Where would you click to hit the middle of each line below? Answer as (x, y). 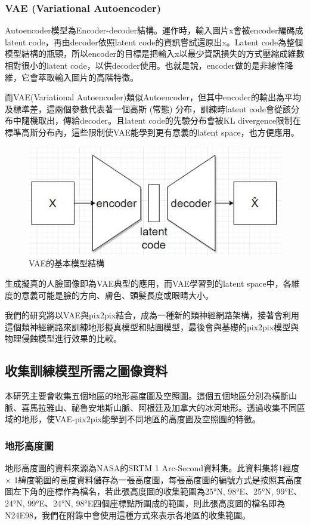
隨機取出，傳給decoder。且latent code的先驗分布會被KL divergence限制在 (161, 120)
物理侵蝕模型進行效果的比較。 (63, 338)
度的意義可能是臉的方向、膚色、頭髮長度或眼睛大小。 (109, 295)
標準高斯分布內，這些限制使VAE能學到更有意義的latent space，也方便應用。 (152, 132)
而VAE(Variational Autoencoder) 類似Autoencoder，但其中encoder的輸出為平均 (153, 97)
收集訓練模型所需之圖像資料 (86, 371)
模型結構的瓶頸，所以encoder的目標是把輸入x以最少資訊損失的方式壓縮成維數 (155, 53)
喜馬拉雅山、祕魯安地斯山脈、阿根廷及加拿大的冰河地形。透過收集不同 (159, 407)
